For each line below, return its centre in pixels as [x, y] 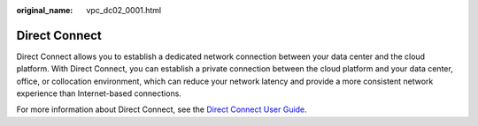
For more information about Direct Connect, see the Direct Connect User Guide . [162, 109]
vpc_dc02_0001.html [124, 10]
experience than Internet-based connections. [99, 93]
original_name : [45, 10]
